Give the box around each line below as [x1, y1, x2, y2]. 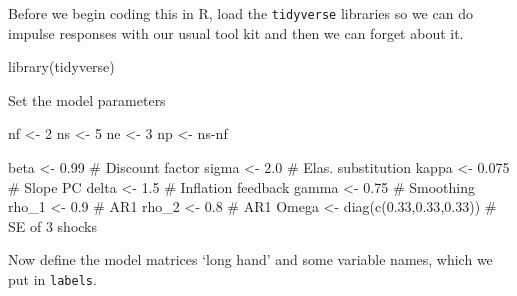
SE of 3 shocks [8, 215, 98, 236]
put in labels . [8, 269, 97, 289]
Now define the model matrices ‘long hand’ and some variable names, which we [8, 249, 493, 270]
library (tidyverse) [8, 56, 115, 77]
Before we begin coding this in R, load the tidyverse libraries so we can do [8, 3, 473, 23]
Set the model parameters [8, 89, 166, 110]
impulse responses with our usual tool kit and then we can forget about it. [8, 22, 464, 43]
